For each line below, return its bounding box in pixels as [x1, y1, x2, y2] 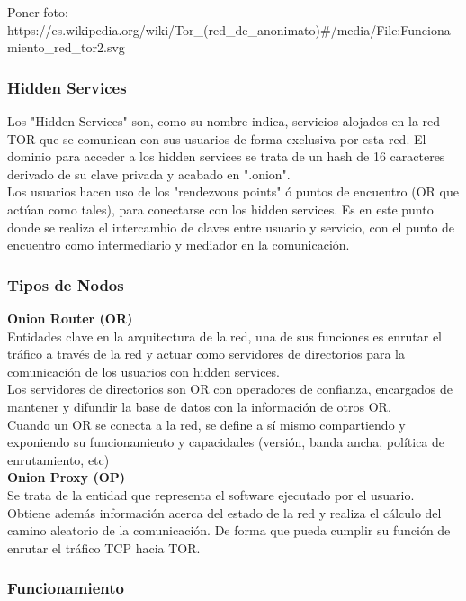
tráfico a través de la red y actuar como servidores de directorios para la [7, 344, 406, 363]
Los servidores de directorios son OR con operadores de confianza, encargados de [7, 379, 453, 398]
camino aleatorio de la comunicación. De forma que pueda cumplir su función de [7, 521, 451, 540]
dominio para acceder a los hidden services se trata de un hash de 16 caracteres [7, 147, 445, 166]
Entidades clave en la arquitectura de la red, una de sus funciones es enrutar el [7, 326, 442, 345]
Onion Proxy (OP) [7, 468, 126, 487]
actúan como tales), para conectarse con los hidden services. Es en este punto [7, 199, 434, 218]
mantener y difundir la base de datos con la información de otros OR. [7, 396, 391, 415]
